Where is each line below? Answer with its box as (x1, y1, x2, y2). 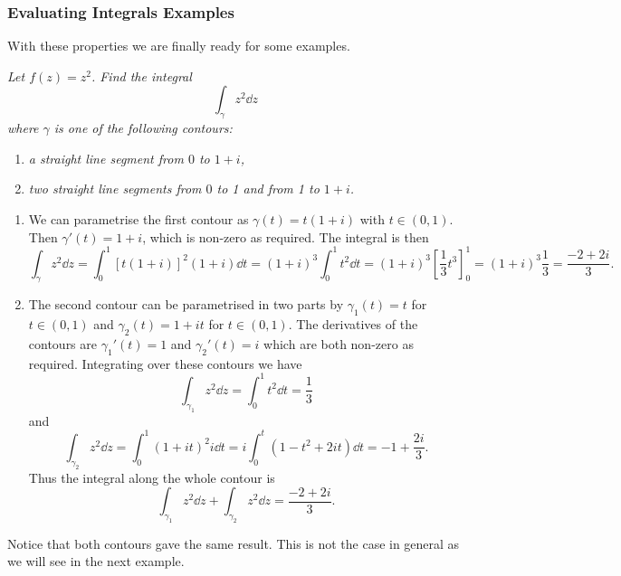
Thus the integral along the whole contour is (28, 467, 275, 486)
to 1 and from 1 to (216, 179, 320, 198)
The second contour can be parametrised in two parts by (28, 295, 344, 314)
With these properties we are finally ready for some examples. (7, 36, 350, 55)
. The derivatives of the (288, 315, 418, 334)
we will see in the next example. (7, 552, 185, 571)
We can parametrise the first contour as (28, 209, 249, 228)
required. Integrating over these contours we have (28, 354, 302, 373)
